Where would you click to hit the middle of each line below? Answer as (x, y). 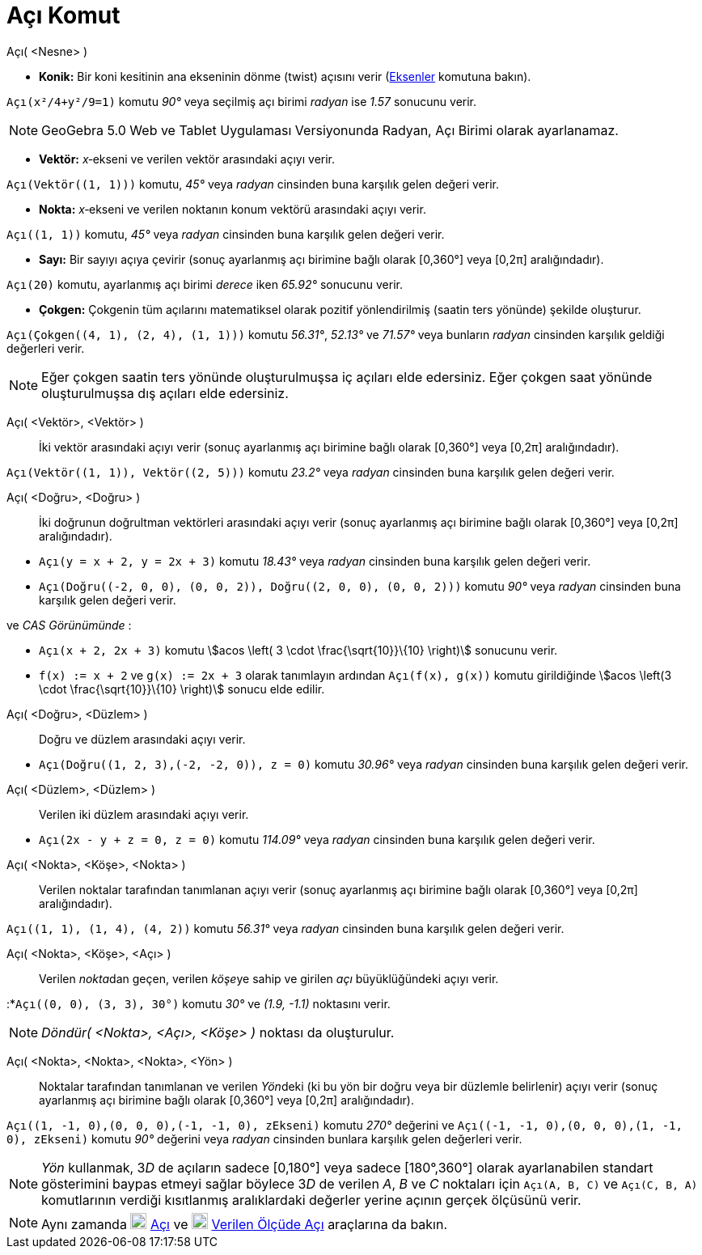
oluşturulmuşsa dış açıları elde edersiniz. (165, 393)
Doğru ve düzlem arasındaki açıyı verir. (142, 739)
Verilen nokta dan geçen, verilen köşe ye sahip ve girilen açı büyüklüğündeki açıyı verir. (269, 978)
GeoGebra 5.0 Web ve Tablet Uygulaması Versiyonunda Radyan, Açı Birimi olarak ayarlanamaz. (330, 130)
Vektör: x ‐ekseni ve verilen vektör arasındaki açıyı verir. (187, 159)
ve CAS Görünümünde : (69, 625)
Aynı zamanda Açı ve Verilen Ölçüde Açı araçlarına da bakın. (245, 1224)
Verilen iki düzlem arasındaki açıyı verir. (144, 814)
